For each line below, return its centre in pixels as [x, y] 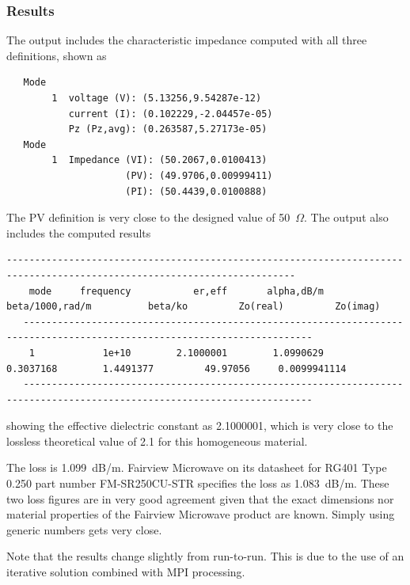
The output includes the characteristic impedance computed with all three [187, 40]
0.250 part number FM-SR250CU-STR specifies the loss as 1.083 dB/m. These [198, 483]
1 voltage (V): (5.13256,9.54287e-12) [157, 98]
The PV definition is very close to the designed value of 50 [148, 217]
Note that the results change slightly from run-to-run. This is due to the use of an [205, 556]
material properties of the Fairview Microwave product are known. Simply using [201, 514]
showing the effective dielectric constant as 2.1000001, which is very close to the [200, 425]
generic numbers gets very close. [84, 529]
